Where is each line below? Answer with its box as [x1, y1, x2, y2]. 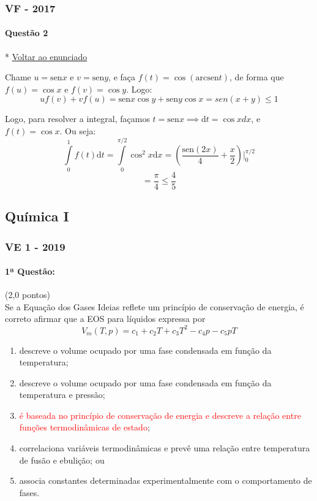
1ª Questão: [5, 265, 55, 278]
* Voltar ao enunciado [5, 50, 88, 63]
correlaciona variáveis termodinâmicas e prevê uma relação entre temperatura [19, 442, 310, 454]
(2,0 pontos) [5, 288, 50, 301]
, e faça [108, 71, 136, 83]
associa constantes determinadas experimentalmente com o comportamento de [19, 474, 312, 487]
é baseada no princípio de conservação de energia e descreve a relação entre [19, 408, 301, 421]
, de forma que [229, 71, 284, 83]
